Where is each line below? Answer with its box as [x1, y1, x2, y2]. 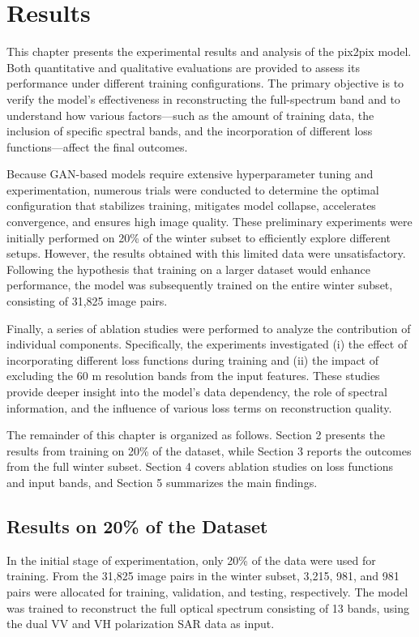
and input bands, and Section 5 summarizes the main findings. [6, 473, 318, 490]
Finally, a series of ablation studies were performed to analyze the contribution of [6, 319, 411, 336]
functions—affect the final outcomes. [6, 138, 188, 155]
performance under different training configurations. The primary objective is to [6, 75, 404, 92]
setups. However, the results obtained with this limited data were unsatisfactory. [6, 245, 406, 262]
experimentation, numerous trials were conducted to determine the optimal [6, 181, 379, 198]
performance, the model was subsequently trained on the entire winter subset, [6, 276, 393, 293]
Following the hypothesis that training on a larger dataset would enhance [6, 260, 370, 277]
